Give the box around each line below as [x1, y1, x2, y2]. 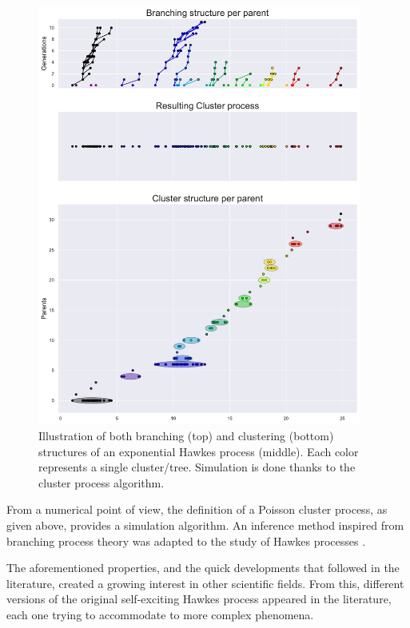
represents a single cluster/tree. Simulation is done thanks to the [38, 459, 356, 475]
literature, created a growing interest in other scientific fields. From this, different [6, 574, 404, 591]
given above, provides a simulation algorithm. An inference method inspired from [6, 516, 404, 533]
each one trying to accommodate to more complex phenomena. [6, 606, 314, 622]
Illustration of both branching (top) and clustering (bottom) [38, 427, 334, 444]
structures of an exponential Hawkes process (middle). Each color [38, 443, 359, 459]
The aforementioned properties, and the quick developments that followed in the [6, 559, 400, 576]
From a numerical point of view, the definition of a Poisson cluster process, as [6, 501, 388, 518]
